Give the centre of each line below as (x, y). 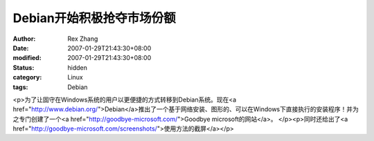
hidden (78, 67)
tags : (20, 87)
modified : (27, 58)
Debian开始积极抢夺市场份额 (94, 18)
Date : (21, 48)
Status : (24, 67)
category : (27, 77)
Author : (24, 39)
